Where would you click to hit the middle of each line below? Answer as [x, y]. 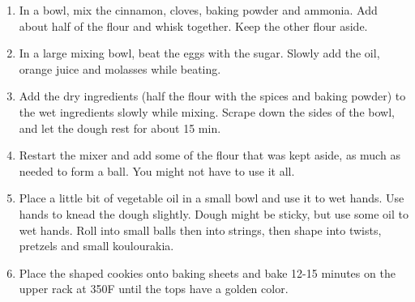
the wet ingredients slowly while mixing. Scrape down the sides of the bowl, [207, 111]
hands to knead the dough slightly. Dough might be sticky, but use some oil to [214, 213]
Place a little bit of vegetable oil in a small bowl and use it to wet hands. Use [212, 198]
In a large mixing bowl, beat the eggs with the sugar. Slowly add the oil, [199, 53]
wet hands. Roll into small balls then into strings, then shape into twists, [200, 230]
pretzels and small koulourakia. [96, 246]
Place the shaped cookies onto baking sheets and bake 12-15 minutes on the [207, 272]
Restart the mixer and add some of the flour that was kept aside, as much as [210, 155]
